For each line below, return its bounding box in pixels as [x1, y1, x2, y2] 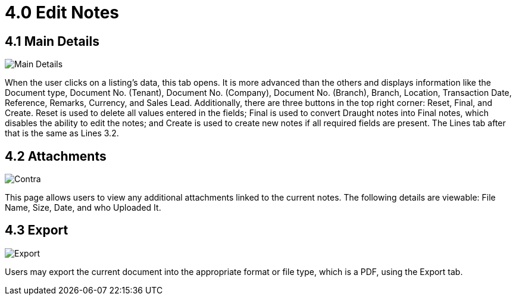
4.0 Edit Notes [5, 2, 120, 23]
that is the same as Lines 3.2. [5, 128, 119, 139]
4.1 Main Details [5, 33, 99, 49]
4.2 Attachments [5, 148, 107, 164]
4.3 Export [5, 223, 68, 238]
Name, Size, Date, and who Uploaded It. [5, 202, 161, 213]
